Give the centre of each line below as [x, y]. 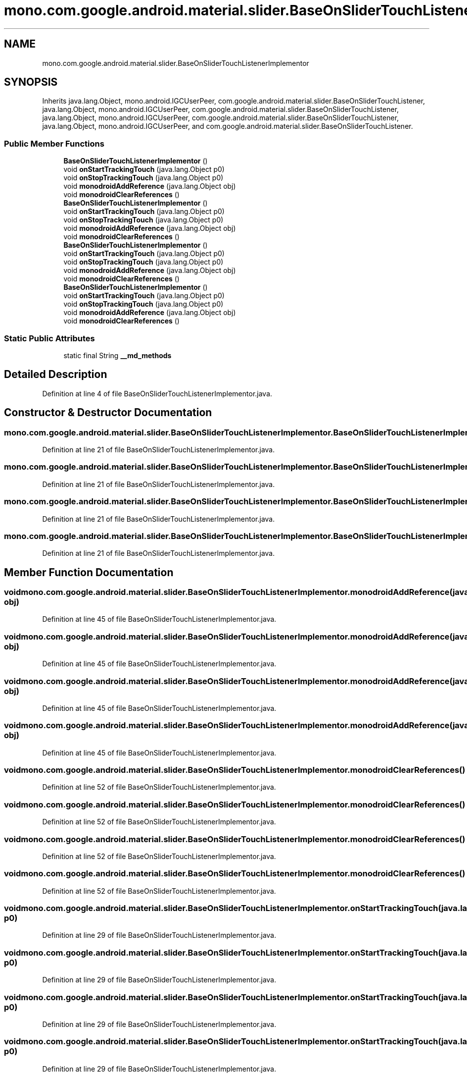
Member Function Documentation [89, 572]
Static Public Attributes [49, 338]
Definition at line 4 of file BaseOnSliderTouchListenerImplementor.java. [157, 393]
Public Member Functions [54, 143]
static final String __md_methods [117, 355]
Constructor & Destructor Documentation [108, 413]
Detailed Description [56, 375]
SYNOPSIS [31, 82]
